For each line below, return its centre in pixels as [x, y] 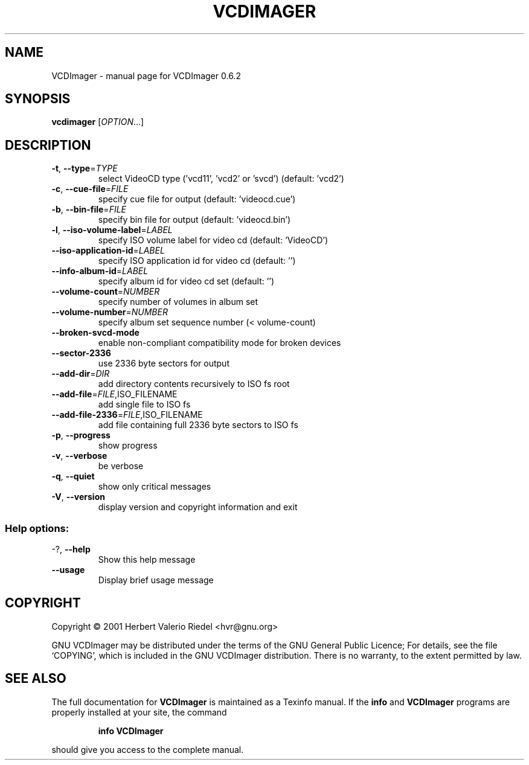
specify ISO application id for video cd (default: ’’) [197, 261]
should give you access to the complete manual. [148, 749]
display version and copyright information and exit [198, 507]
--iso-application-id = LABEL [108, 251]
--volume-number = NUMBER [110, 312]
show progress [128, 446]
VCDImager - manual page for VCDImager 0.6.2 [146, 75]
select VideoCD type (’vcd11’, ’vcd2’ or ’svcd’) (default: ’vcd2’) [221, 179]
